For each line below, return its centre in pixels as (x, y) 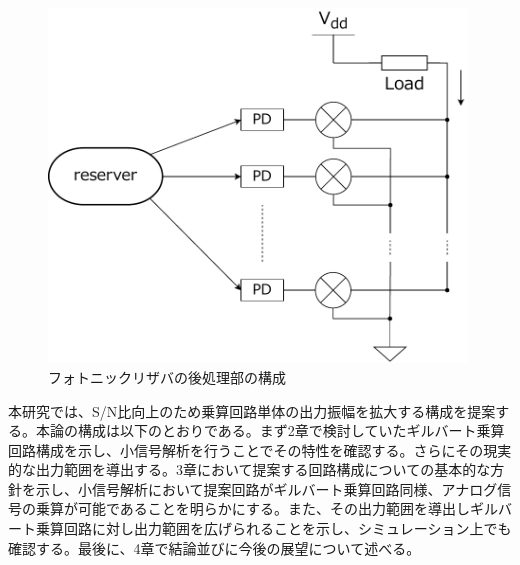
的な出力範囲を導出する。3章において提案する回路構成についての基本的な (249, 469)
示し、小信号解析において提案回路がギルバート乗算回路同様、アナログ (266, 488)
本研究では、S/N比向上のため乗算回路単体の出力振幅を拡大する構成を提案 (252, 410)
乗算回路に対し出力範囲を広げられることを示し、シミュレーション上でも (273, 528)
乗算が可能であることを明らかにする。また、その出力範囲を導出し (252, 508)
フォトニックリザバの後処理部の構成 (167, 376)
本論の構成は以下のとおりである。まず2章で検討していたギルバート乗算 (270, 430)
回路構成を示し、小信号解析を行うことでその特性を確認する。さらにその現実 (260, 449)
